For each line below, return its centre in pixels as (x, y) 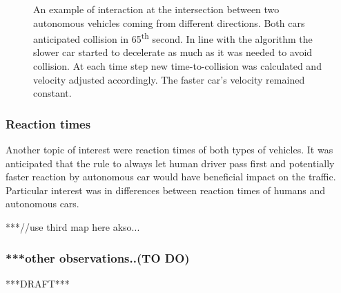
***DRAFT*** (38, 283)
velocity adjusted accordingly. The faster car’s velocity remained (169, 79)
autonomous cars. (42, 204)
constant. (52, 93)
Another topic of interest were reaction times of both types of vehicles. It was (169, 150)
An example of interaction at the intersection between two (156, 9)
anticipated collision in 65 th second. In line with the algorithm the (173, 38)
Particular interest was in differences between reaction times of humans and (166, 190)
